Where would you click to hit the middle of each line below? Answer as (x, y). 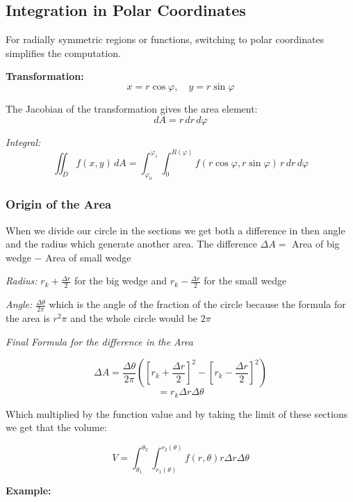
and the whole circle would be (134, 318)
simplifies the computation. (63, 52)
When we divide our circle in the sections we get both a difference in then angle (175, 230)
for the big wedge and (120, 281)
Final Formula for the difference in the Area (99, 341)
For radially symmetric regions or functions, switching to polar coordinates (165, 39)
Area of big (316, 244)
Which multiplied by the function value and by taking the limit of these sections (177, 413)
